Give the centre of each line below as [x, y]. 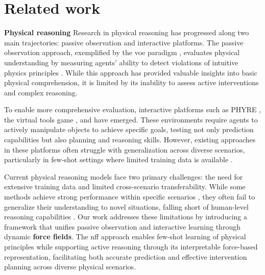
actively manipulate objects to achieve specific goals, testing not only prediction [129, 129]
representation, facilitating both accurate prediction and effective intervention [126, 256]
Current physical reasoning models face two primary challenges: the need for [124, 176]
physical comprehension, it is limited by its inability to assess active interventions [131, 82]
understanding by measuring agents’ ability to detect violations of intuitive [121, 62]
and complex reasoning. [41, 92]
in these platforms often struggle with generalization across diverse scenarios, [125, 149]
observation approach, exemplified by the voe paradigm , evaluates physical [122, 52]
